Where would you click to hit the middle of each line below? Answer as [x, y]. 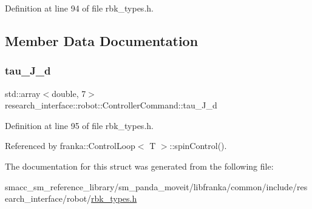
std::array [23, 93]
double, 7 [69, 93]
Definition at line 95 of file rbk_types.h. [79, 125]
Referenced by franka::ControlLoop [70, 146]
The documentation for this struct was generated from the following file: [139, 166]
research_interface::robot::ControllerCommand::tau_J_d [111, 105]
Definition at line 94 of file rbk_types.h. [79, 8]
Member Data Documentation [102, 40]
